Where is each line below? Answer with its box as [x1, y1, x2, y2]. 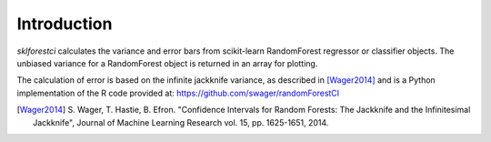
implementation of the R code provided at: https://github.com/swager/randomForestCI [16, 87, 340, 98]
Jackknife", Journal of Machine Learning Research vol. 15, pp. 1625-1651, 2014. [33, 117, 329, 127]
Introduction [16, 14, 113, 34]
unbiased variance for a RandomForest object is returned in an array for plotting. [16, 57, 318, 68]
